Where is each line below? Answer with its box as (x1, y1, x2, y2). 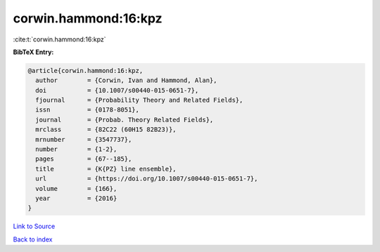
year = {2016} (35, 194, 118, 202)
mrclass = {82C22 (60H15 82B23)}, (35, 126, 177, 133)
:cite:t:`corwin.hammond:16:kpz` (13, 35, 106, 44)
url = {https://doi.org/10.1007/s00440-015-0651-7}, (35, 175, 258, 183)
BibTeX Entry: (13, 48, 54, 56)
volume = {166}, (35, 185, 118, 192)
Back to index (13, 235, 53, 244)
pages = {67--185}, (35, 155, 132, 163)
